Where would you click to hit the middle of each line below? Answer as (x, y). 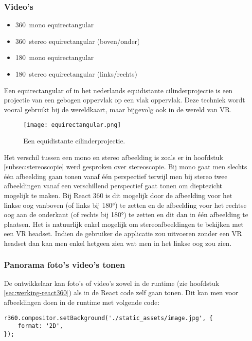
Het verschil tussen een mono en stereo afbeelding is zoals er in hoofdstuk (114, 157)
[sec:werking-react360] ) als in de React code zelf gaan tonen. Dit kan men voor (121, 292)
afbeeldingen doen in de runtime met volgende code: (82, 302)
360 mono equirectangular (54, 25)
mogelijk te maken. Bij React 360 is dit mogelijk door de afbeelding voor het (118, 195)
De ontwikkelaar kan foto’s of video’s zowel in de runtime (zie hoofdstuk (112, 283)
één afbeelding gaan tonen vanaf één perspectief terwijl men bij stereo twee (116, 176)
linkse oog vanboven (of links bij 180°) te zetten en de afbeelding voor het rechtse (125, 205)
